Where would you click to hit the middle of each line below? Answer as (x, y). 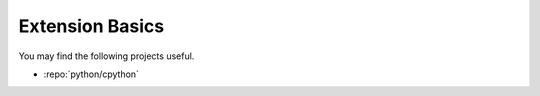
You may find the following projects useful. (106, 56)
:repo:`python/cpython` (91, 74)
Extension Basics (91, 26)
